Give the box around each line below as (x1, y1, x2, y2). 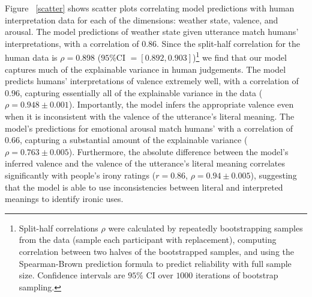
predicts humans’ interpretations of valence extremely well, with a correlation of (5, 75, 299, 87)
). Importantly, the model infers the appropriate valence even (68, 98, 294, 111)
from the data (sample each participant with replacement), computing (19, 233, 277, 246)
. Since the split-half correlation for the (157, 37, 301, 49)
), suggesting (250, 168, 297, 181)
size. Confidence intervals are (19, 269, 125, 281)
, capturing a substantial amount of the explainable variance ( (19, 133, 248, 146)
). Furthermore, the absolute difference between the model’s (68, 145, 289, 158)
